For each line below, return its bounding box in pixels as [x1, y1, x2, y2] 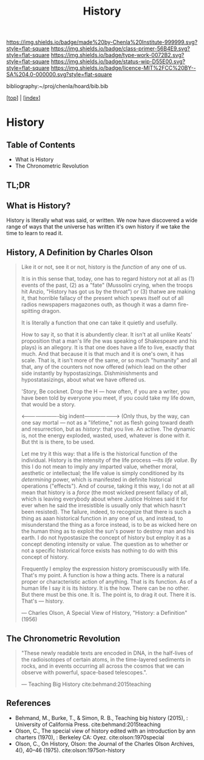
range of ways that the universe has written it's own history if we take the [6, 223, 190, 230]
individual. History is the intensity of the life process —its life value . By [21, 457, 197, 464]
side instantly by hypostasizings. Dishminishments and [21, 369, 158, 377]
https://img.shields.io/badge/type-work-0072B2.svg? [50, 52, 185, 59]
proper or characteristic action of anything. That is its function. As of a [21, 578, 197, 586]
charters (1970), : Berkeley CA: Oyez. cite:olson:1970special [15, 733, 165, 741]
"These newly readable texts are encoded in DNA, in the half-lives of [21, 649, 193, 657]
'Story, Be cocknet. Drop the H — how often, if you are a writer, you [21, 388, 190, 395]
